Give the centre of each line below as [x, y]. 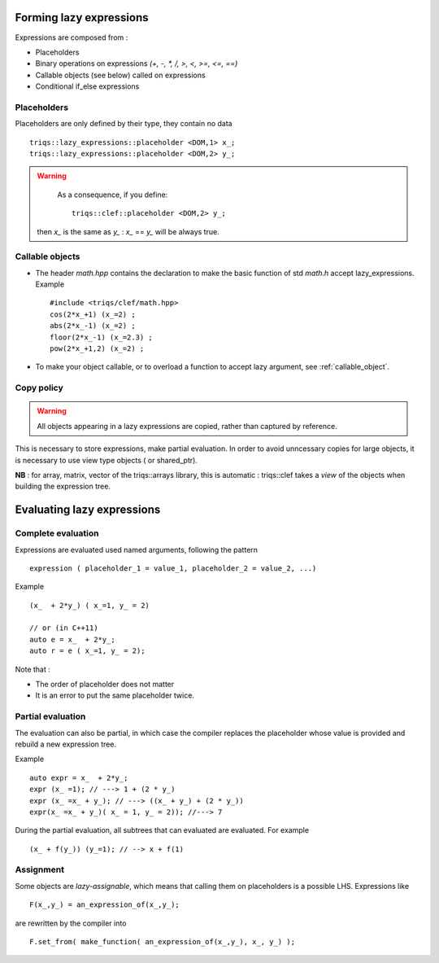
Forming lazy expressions [82, 18]
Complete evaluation [57, 533]
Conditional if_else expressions [87, 86]
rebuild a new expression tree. [66, 744]
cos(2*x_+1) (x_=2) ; [93, 314]
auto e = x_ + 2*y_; [72, 639]
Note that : [33, 669]
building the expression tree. [63, 486]
